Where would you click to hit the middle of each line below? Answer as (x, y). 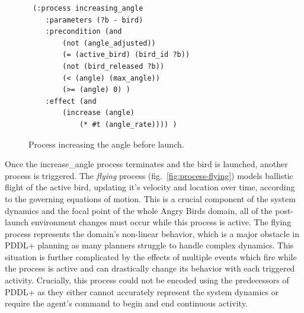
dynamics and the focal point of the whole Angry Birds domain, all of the (139, 210)
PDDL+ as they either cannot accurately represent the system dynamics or (142, 291)
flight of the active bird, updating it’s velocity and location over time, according (150, 187)
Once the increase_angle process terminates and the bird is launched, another (146, 164)
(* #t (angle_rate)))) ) (128, 124)
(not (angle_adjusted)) (109, 43)
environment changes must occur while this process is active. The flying (161, 222)
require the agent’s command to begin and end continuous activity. (126, 303)
